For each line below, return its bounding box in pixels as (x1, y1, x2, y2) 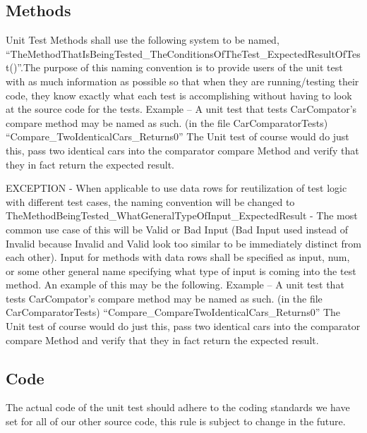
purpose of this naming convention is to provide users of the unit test (43, 60, 343, 75)
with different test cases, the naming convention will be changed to (6, 194, 295, 209)
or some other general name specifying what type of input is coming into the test (6, 263, 356, 278)
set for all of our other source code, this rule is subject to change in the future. (6, 414, 346, 429)
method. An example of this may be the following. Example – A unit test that (6, 277, 344, 292)
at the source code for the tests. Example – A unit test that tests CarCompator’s (6, 102, 357, 116)
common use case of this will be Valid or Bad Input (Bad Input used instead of (6, 221, 348, 236)
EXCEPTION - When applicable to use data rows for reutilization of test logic (6, 181, 347, 195)
